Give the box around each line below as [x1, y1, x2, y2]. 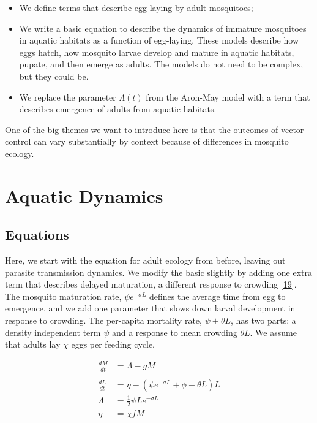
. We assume [250, 326, 297, 338]
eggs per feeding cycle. [71, 338, 155, 351]
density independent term [5, 326, 101, 338]
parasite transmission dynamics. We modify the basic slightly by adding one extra [5, 265, 312, 278]
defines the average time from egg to [149, 289, 286, 302]
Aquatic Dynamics [5, 183, 163, 208]
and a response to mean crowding [111, 326, 237, 338]
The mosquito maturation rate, [5, 289, 122, 302]
